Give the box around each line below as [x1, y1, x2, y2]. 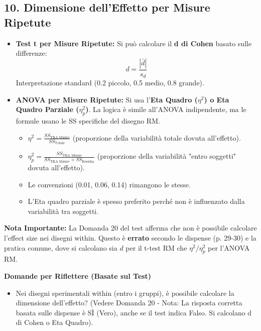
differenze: [16, 48, 47, 58]
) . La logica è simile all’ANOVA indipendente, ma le [85, 104, 246, 115]
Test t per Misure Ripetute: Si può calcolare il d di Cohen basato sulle [16, 38, 252, 48]
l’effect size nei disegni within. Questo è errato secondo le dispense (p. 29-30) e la [4, 233, 256, 243]
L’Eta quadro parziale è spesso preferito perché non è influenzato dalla [28, 196, 245, 206]
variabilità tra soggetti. [28, 205, 99, 216]
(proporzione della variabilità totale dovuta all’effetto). [72, 132, 241, 143]
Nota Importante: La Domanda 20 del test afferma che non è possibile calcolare [4, 223, 257, 233]
